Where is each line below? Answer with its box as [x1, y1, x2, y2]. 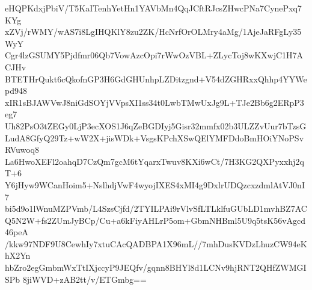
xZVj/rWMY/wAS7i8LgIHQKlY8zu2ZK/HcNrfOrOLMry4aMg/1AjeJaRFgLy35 [5, 25, 302, 38]
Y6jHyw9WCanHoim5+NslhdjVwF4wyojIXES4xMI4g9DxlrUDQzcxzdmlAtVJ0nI [5, 178, 305, 191]
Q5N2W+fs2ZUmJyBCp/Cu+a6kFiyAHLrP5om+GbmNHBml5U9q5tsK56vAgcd [5, 214, 306, 226]
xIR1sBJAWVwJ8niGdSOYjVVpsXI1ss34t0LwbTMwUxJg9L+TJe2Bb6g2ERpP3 [5, 96, 304, 108]
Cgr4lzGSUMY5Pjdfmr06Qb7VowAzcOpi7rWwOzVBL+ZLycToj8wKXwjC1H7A [5, 49, 304, 61]
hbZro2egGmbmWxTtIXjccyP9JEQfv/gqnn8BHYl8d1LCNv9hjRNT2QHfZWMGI [5, 261, 307, 274]
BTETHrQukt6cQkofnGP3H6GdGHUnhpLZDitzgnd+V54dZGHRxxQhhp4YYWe [5, 72, 307, 85]
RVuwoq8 [5, 143, 39, 156]
